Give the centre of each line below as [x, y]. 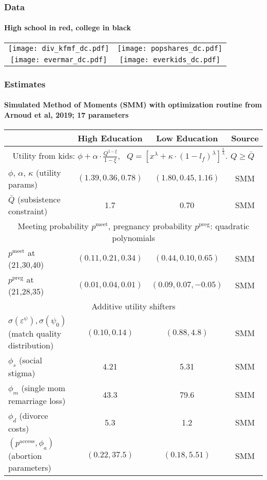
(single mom [43, 387]
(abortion [25, 456]
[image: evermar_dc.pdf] [59, 59]
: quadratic [230, 226]
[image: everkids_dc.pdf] [170, 59]
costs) [19, 429]
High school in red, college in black [68, 27]
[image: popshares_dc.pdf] [170, 48]
